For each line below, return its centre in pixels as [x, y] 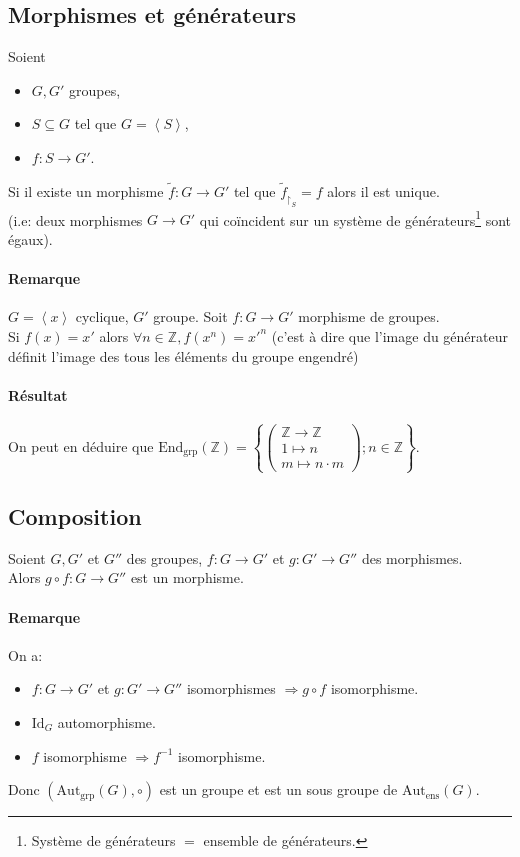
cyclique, [102, 316]
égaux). [30, 238]
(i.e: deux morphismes [75, 219]
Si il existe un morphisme [86, 190]
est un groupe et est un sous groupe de [278, 789]
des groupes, [164, 557]
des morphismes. [412, 557]
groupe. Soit [190, 316]
